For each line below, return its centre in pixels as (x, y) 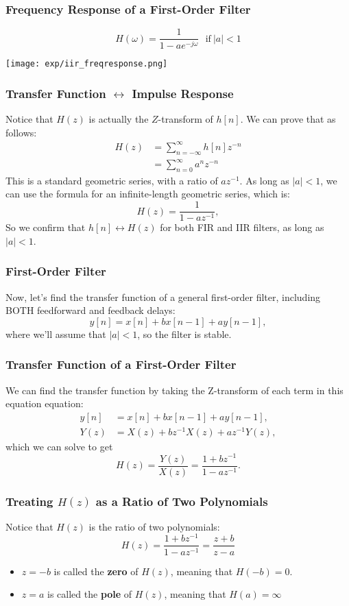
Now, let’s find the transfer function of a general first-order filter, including (163, 296)
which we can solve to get (59, 446)
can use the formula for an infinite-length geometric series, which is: (148, 194)
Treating (29, 501)
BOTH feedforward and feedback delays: (91, 310)
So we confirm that (46, 227)
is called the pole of (90, 594)
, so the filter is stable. (184, 334)
